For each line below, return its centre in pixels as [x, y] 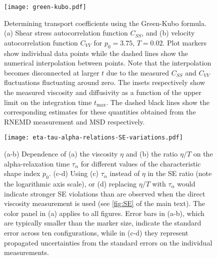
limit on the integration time [48, 102]
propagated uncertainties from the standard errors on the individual [108, 242]
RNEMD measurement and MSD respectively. [74, 121]
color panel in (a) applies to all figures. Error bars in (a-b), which [104, 213]
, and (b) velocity [168, 33]
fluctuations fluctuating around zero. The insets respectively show [105, 82]
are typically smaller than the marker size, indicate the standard [103, 223]
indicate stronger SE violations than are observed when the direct [105, 193]
